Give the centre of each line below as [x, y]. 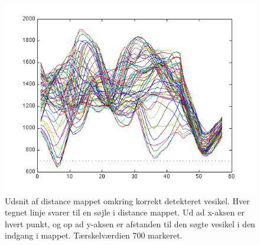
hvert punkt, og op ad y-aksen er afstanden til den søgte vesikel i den [130, 223]
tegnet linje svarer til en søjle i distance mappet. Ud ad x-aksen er [125, 212]
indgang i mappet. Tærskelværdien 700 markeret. [94, 235]
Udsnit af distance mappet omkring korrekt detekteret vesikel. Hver [127, 200]
